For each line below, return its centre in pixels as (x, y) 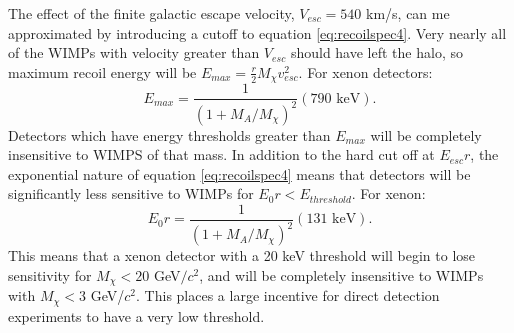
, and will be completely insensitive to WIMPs (341, 275)
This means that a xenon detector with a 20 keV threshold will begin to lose (242, 255)
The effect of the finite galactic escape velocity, (151, 13)
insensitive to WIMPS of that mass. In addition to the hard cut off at (221, 154)
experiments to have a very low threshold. (136, 315)
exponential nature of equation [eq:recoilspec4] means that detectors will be (239, 173)
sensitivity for (50, 275)
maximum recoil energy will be (102, 71)
